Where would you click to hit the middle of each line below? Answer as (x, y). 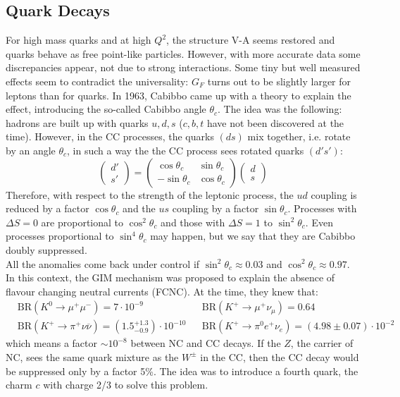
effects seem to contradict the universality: (97, 81)
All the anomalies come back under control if (103, 263)
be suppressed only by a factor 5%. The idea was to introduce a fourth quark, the (182, 371)
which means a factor (51, 343)
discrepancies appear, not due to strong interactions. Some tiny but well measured (183, 67)
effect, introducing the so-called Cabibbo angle (106, 109)
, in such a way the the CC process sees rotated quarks (186, 150)
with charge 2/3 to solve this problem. (126, 385)
